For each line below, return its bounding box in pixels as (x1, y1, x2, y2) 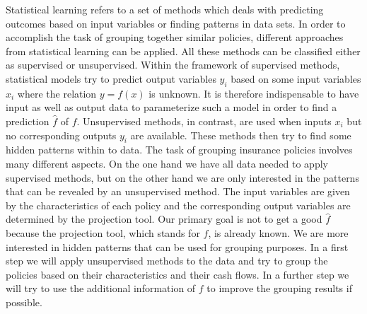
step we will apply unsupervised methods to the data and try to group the (6, 253, 328, 268)
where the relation (17, 86, 97, 100)
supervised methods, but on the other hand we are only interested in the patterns (6, 170, 359, 185)
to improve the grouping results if (206, 281, 352, 296)
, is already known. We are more (208, 225, 349, 240)
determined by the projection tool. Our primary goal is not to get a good (6, 211, 322, 226)
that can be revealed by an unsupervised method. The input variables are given (6, 184, 350, 199)
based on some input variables (231, 71, 361, 86)
